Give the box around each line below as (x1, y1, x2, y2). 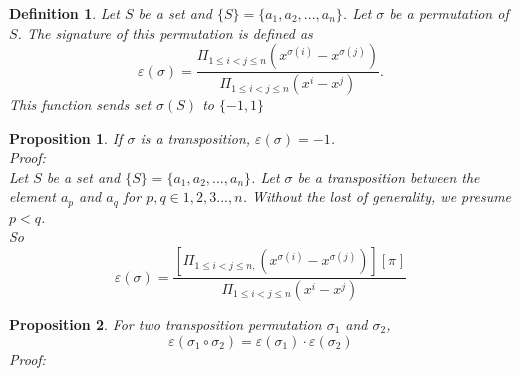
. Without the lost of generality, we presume (242, 186, 512, 207)
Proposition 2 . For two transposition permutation (9, 313, 322, 334)
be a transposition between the (297, 166, 480, 187)
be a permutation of (389, 3, 509, 23)
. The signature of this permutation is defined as (17, 22, 313, 43)
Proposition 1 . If (9, 127, 123, 148)
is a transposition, (140, 127, 251, 148)
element (9, 186, 56, 207)
